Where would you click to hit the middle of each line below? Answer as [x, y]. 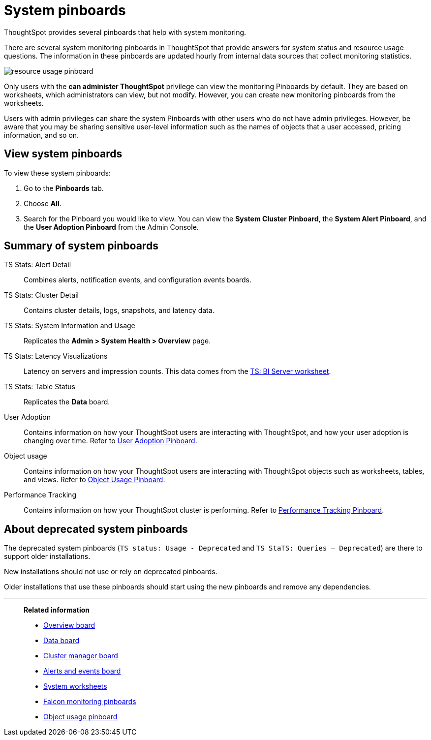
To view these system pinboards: [58, 173]
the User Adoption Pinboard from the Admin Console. [111, 227]
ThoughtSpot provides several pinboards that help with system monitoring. [125, 32]
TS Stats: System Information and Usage [70, 326]
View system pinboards [63, 154]
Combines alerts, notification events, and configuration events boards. [138, 280]
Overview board [69, 625]
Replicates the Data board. [67, 402]
